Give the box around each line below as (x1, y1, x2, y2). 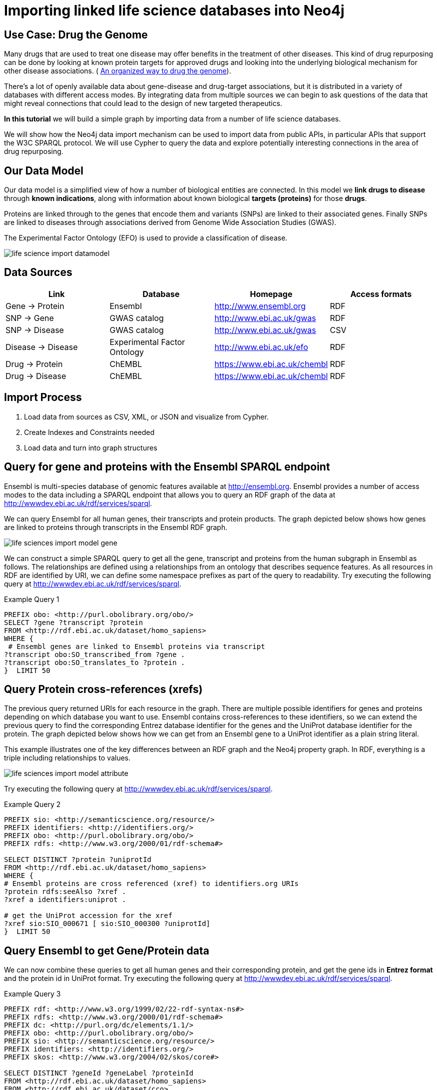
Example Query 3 (4, 989, 61, 998)
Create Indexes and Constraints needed (24, 427, 155, 436)
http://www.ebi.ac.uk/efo (214, 341, 308, 352)
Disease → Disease (5, 341, 78, 352)
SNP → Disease (5, 324, 64, 335)
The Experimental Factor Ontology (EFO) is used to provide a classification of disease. (4, 233, 288, 242)
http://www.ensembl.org (214, 300, 306, 311)
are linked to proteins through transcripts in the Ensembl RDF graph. (4, 522, 228, 531)
